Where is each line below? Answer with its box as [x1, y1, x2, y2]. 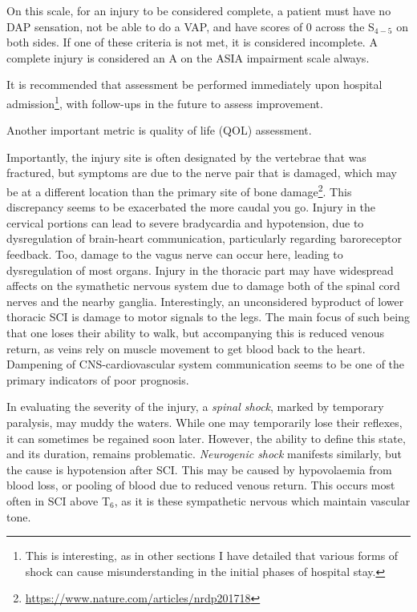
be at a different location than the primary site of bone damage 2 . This [6, 181, 352, 199]
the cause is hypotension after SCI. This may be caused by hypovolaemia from [6, 461, 392, 477]
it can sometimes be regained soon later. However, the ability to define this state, [6, 429, 406, 446]
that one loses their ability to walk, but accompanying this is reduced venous [6, 324, 385, 340]
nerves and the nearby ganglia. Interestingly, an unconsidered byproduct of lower [6, 292, 404, 309]
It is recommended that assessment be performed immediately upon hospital [6, 76, 383, 93]
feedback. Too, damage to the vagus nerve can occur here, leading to [6, 246, 343, 263]
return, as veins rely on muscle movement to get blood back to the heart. [6, 340, 366, 356]
